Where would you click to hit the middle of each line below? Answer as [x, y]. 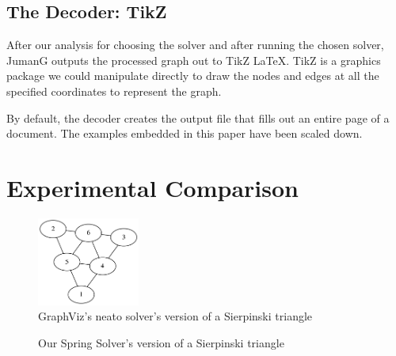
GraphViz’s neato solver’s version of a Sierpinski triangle [175, 316]
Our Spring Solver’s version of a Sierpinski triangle [161, 342]
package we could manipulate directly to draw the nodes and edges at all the [193, 76]
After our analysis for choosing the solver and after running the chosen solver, [195, 45]
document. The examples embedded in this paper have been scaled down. [185, 133]
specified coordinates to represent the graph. [114, 91]
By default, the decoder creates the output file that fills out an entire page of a [198, 117]
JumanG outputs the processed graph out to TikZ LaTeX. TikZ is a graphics [194, 60]
